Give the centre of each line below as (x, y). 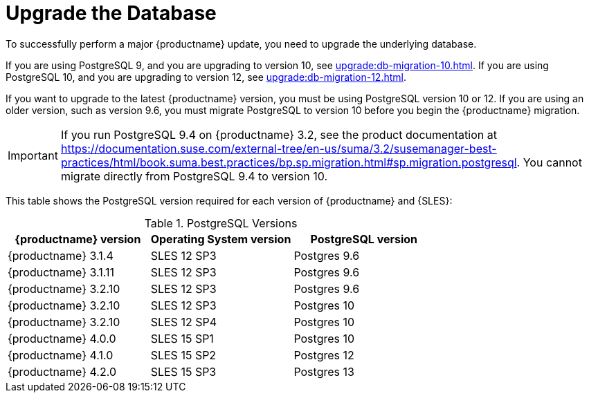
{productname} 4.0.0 (62, 338)
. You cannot (549, 162)
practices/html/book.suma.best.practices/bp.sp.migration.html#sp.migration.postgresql (289, 162)
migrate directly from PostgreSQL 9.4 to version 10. (194, 176)
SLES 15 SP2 (183, 355)
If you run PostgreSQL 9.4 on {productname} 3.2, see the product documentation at (279, 134)
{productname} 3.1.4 (61, 255)
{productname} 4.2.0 (62, 371)
